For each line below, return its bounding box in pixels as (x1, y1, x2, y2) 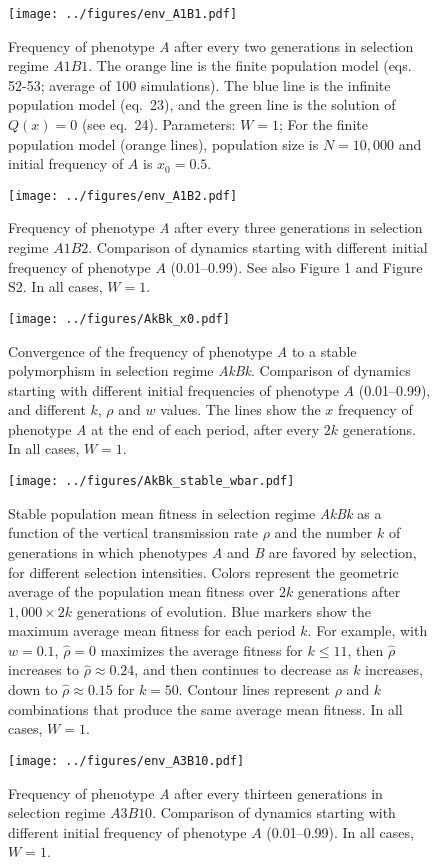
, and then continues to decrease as (134, 659, 349, 680)
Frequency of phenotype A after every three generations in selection (8, 217, 423, 238)
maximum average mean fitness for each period (8, 620, 296, 641)
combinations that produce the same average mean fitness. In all (8, 698, 403, 719)
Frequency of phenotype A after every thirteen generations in (8, 782, 383, 803)
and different (8, 399, 86, 420)
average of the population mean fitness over (8, 581, 275, 602)
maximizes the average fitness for (100, 639, 303, 660)
